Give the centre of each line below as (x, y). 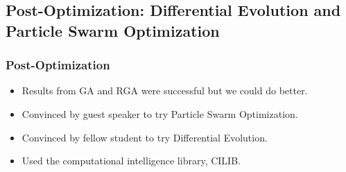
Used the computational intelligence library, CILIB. (131, 161)
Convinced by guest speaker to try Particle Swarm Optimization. (160, 113)
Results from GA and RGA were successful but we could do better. (165, 91)
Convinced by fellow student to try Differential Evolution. (145, 137)
